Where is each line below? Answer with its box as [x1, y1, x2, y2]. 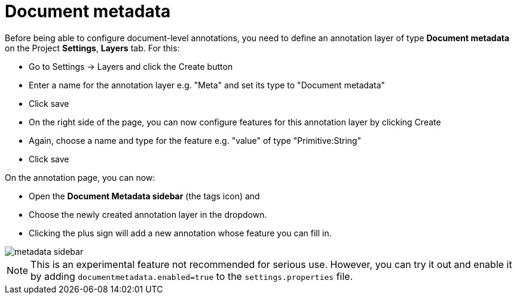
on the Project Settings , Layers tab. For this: [5, 42, 180, 53]
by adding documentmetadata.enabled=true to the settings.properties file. [30, 270, 353, 282]
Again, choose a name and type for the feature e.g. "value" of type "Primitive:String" [29, 135, 362, 146]
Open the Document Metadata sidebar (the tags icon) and [29, 190, 260, 201]
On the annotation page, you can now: [5, 172, 155, 183]
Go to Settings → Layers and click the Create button [29, 61, 233, 72]
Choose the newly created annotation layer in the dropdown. [29, 209, 267, 220]
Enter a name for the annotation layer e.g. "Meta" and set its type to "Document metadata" [29, 79, 386, 90]
